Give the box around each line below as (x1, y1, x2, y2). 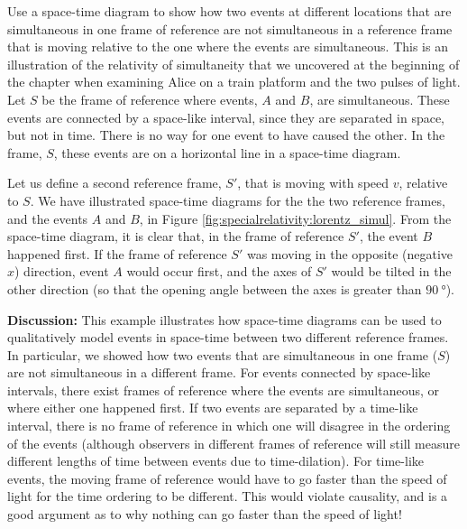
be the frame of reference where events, (41, 89, 258, 108)
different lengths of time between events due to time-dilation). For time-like (7, 451, 424, 470)
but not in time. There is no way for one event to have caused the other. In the (7, 125, 445, 144)
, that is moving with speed (237, 173, 389, 192)
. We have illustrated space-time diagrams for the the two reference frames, (30, 190, 445, 209)
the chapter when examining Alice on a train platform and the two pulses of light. (7, 72, 461, 91)
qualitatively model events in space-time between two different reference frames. (7, 328, 449, 347)
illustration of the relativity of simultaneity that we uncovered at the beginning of (7, 54, 460, 73)
